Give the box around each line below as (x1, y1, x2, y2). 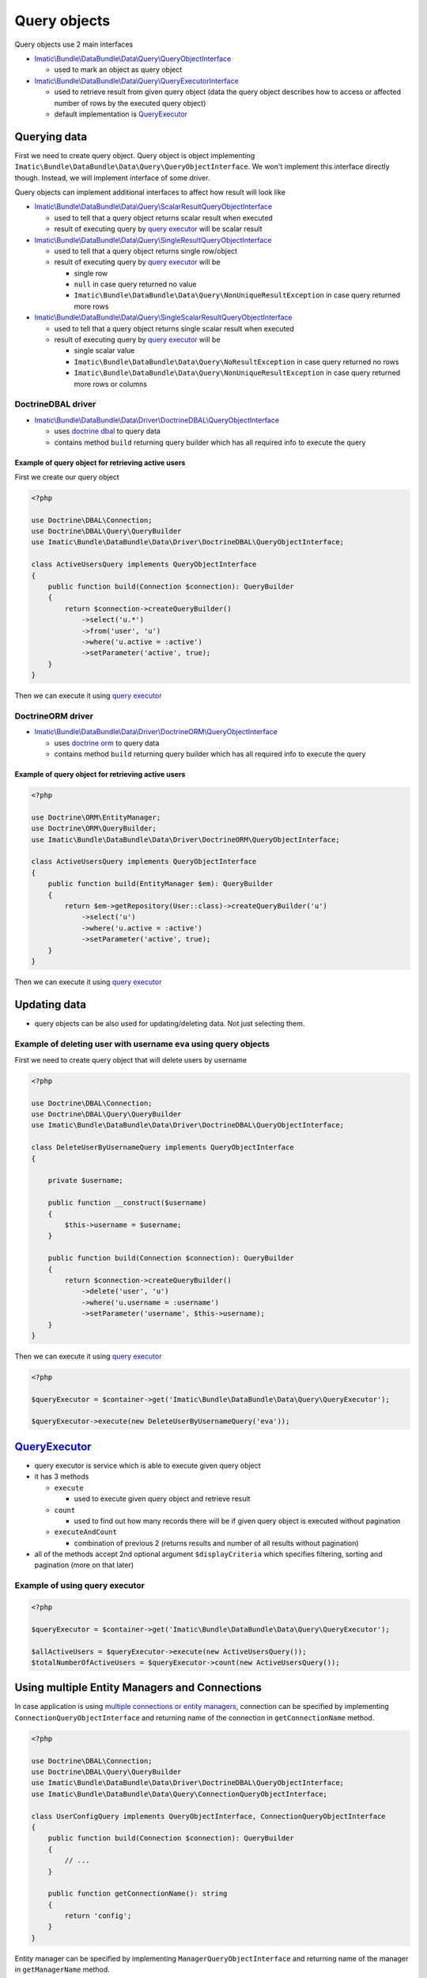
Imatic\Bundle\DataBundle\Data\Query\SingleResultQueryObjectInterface (34, 235, 272, 244)
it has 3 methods (34, 1472, 89, 1481)
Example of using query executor (14, 1580, 145, 1591)
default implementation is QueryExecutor (54, 109, 188, 119)
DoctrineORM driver (14, 710, 94, 722)
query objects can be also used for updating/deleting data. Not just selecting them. (34, 1018, 305, 1028)
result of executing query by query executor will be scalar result (54, 224, 263, 233)
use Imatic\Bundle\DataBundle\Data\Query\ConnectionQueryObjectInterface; (31, 1789, 328, 1798)
